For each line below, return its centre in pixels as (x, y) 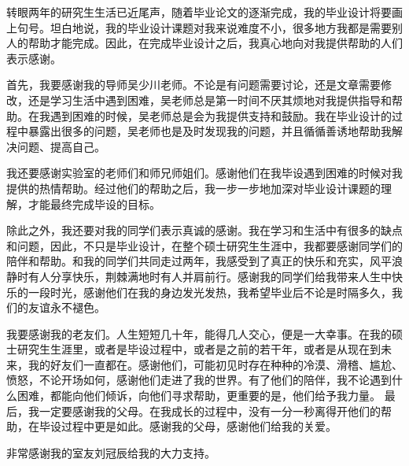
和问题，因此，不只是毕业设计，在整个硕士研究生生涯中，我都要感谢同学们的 (204, 245)
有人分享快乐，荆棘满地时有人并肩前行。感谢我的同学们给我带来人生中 (210, 276)
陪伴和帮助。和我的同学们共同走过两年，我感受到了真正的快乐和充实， (188, 261)
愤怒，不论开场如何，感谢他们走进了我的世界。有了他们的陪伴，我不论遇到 (199, 380)
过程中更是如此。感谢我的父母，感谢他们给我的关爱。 (199, 426)
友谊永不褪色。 (66, 307)
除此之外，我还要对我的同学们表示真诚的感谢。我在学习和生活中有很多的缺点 (204, 230)
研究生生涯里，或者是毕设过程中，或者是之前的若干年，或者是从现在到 (199, 349)
